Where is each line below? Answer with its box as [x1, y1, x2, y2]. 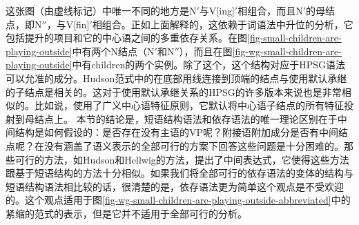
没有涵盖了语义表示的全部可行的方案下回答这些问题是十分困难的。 [43, 138, 344, 153]
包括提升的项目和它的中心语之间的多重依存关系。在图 [6, 30, 247, 45]
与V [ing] [199, 3, 235, 17]
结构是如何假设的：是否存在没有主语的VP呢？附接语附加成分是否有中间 [14, 125, 339, 139]
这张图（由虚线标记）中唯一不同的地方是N [6, 3, 197, 17]
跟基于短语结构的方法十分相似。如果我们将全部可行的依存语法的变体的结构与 [6, 166, 353, 180]
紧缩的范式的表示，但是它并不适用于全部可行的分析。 [6, 206, 247, 220]
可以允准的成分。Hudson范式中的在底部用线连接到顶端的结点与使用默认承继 [6, 70, 347, 85]
